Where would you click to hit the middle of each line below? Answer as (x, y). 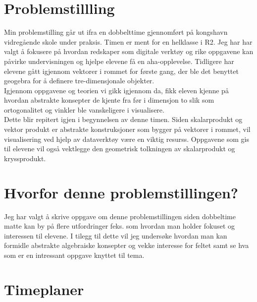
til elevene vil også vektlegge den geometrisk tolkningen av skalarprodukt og (120, 149)
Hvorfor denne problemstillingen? (121, 192)
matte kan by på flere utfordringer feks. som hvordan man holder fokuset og (119, 226)
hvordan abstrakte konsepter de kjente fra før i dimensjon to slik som (109, 100)
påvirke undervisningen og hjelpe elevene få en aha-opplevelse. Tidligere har (119, 61)
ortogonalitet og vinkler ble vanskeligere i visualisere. (84, 109)
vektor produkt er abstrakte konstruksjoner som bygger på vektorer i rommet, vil (127, 129)
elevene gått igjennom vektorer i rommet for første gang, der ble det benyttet (121, 71)
